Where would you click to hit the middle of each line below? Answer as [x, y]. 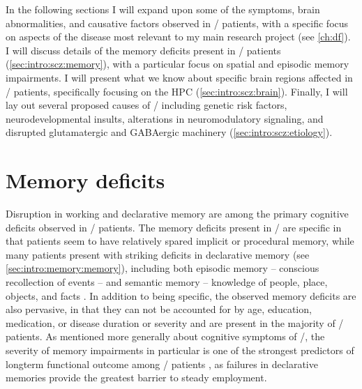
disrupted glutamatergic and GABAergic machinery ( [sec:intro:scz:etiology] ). [169, 132]
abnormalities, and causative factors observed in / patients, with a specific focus [177, 23]
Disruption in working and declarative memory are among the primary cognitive [177, 214]
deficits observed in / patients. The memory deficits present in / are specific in [174, 227]
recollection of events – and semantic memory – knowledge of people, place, [167, 282]
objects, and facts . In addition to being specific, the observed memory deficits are [181, 295]
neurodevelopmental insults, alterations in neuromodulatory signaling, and [165, 118]
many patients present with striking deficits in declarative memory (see [158, 254]
